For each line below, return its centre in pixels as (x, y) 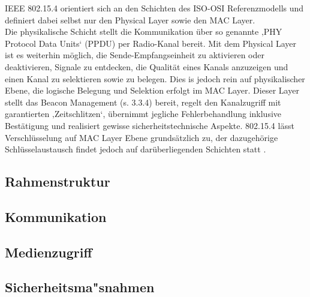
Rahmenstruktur (58, 181)
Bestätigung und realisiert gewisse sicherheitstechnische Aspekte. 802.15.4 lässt (150, 125)
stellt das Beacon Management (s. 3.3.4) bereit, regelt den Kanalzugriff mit (143, 102)
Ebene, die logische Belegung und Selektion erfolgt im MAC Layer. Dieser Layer (152, 90)
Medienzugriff (49, 252)
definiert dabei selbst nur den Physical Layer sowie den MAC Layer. (130, 19)
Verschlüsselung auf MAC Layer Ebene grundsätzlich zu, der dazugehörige (142, 137)
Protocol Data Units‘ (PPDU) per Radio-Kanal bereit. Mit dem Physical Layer (151, 43)
